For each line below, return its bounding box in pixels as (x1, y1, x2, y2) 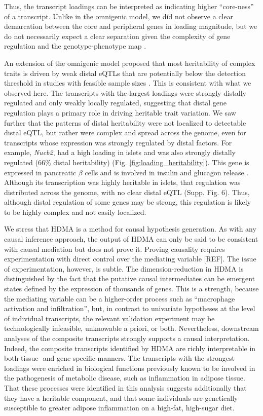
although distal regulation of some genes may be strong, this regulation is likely (4, 197, 251, 207)
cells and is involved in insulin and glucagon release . (85, 167, 249, 177)
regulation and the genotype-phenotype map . (4, 41, 146, 51)
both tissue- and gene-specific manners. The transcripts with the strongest (4, 353, 235, 363)
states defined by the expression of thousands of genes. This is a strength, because (4, 283, 259, 294)
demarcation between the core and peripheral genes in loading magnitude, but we (4, 21, 257, 31)
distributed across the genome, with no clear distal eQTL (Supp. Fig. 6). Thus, (4, 186, 250, 197)
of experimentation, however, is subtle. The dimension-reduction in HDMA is (4, 263, 244, 274)
